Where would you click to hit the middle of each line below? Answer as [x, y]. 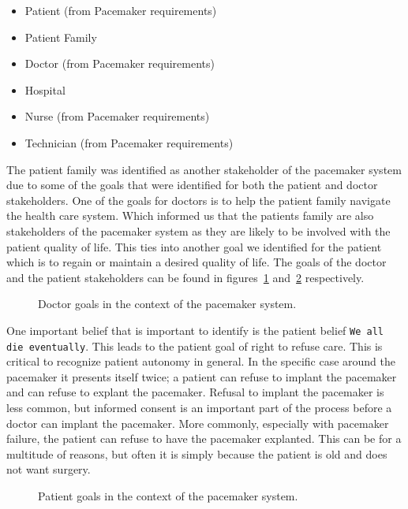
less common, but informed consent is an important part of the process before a [199, 407]
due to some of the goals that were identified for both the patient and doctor [192, 185]
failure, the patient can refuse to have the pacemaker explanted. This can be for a [204, 438]
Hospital [45, 89]
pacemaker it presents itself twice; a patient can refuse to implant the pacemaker [202, 376]
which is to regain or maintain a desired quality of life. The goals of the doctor [197, 262]
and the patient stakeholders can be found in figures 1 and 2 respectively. [185, 277]
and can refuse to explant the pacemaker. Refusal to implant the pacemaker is [195, 392]
